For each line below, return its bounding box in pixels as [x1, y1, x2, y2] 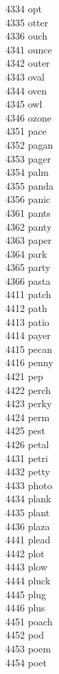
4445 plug [5, 586, 47, 601]
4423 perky [5, 396, 52, 411]
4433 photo [5, 477, 52, 492]
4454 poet [5, 655, 47, 669]
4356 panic [5, 192, 51, 206]
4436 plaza [5, 518, 50, 533]
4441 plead [5, 532, 51, 547]
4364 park [5, 246, 47, 261]
